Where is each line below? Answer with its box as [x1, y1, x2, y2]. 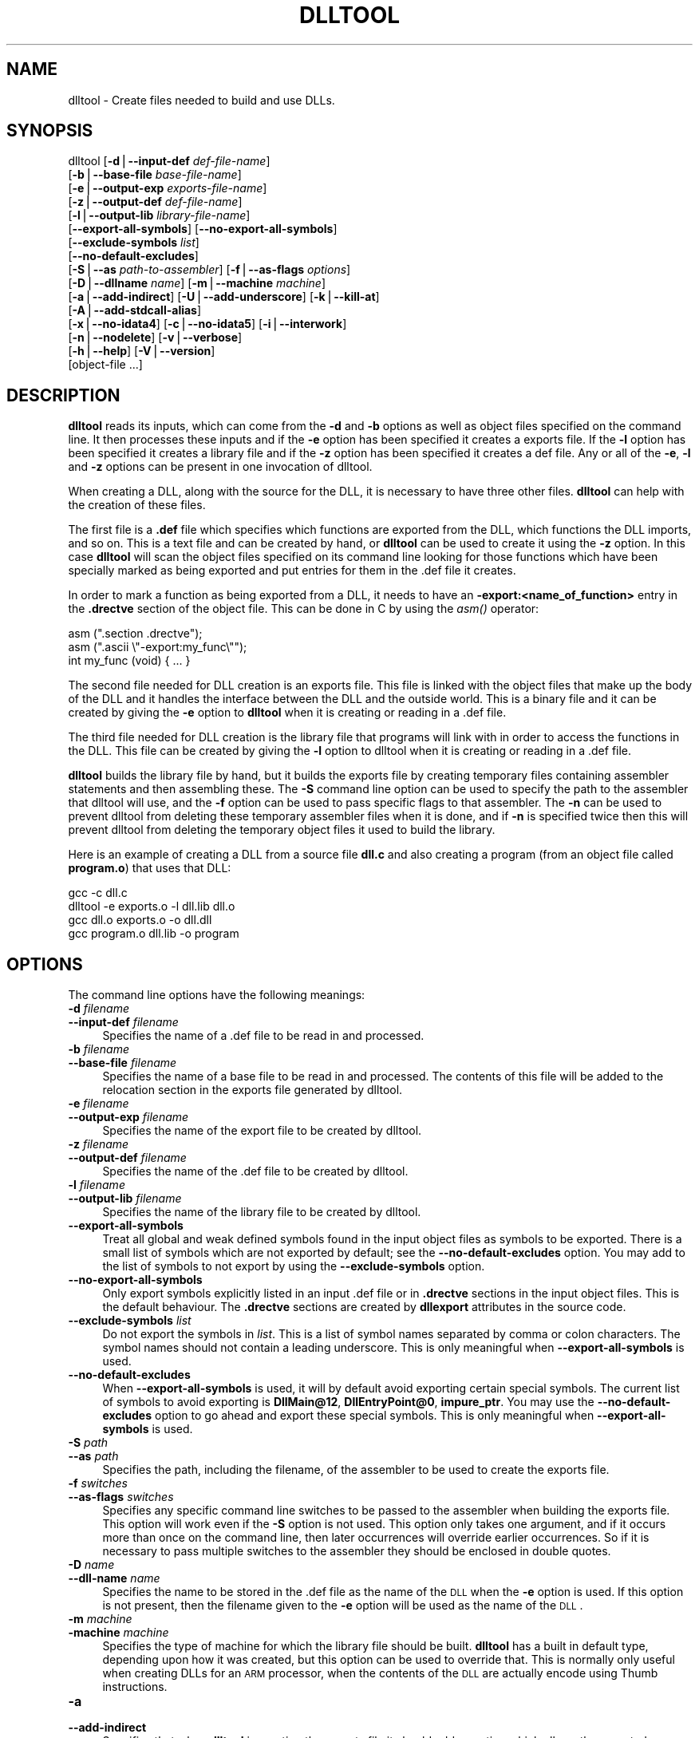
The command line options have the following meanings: [68, 988, 365, 1002]
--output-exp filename [68, 1110, 189, 1124]
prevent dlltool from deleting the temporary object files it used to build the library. [68, 823, 496, 837]
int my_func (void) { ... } [68, 654, 191, 668]
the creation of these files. [68, 498, 206, 512]
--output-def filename [68, 1151, 187, 1165]
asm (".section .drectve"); [68, 626, 203, 641]
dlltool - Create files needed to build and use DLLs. [68, 93, 335, 107]
